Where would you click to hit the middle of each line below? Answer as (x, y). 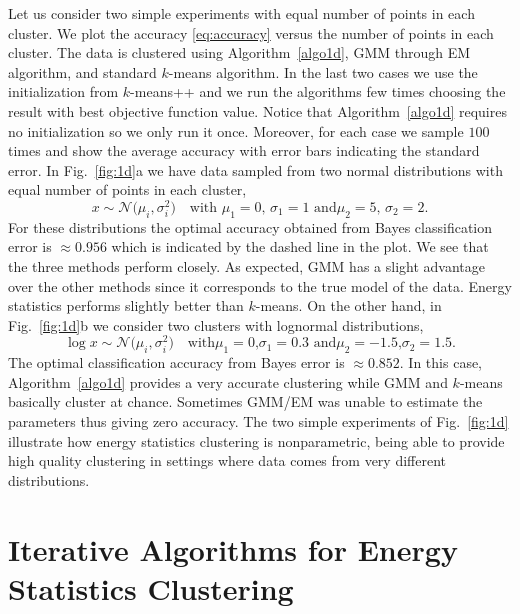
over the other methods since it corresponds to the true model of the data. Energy (260, 285)
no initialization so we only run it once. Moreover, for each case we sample (236, 130)
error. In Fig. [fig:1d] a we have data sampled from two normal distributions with (255, 169)
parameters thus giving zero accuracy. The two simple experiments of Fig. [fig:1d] (258, 421)
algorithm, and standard (82, 71)
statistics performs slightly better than (126, 305)
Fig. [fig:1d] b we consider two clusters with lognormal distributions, (216, 324)
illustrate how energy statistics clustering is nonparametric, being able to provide (256, 440)
